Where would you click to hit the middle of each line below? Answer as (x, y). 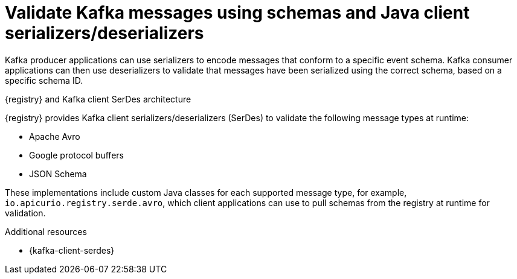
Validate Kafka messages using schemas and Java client (237, 13)
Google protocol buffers (76, 155)
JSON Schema (58, 174)
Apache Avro (55, 136)
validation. (25, 213)
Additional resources (46, 231)
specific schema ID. (44, 80)
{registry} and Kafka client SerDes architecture (98, 99)
